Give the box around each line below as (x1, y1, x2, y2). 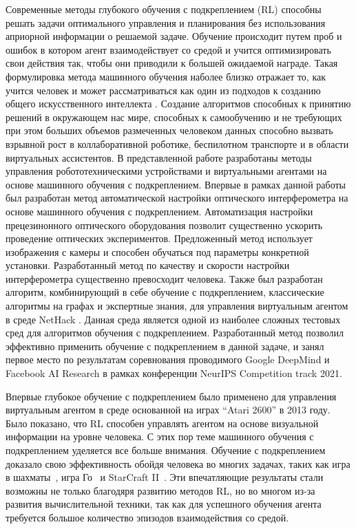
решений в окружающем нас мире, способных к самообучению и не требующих (6, 109, 342, 124)
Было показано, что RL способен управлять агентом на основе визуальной (6, 415, 319, 430)
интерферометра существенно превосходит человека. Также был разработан (6, 271, 323, 285)
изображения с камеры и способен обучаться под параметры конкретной (6, 244, 309, 259)
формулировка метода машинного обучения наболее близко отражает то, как (6, 69, 326, 83)
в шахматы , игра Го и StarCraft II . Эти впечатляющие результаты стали (6, 470, 324, 484)
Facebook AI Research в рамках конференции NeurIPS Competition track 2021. (6, 366, 342, 380)
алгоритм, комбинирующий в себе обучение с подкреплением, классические (6, 285, 324, 299)
